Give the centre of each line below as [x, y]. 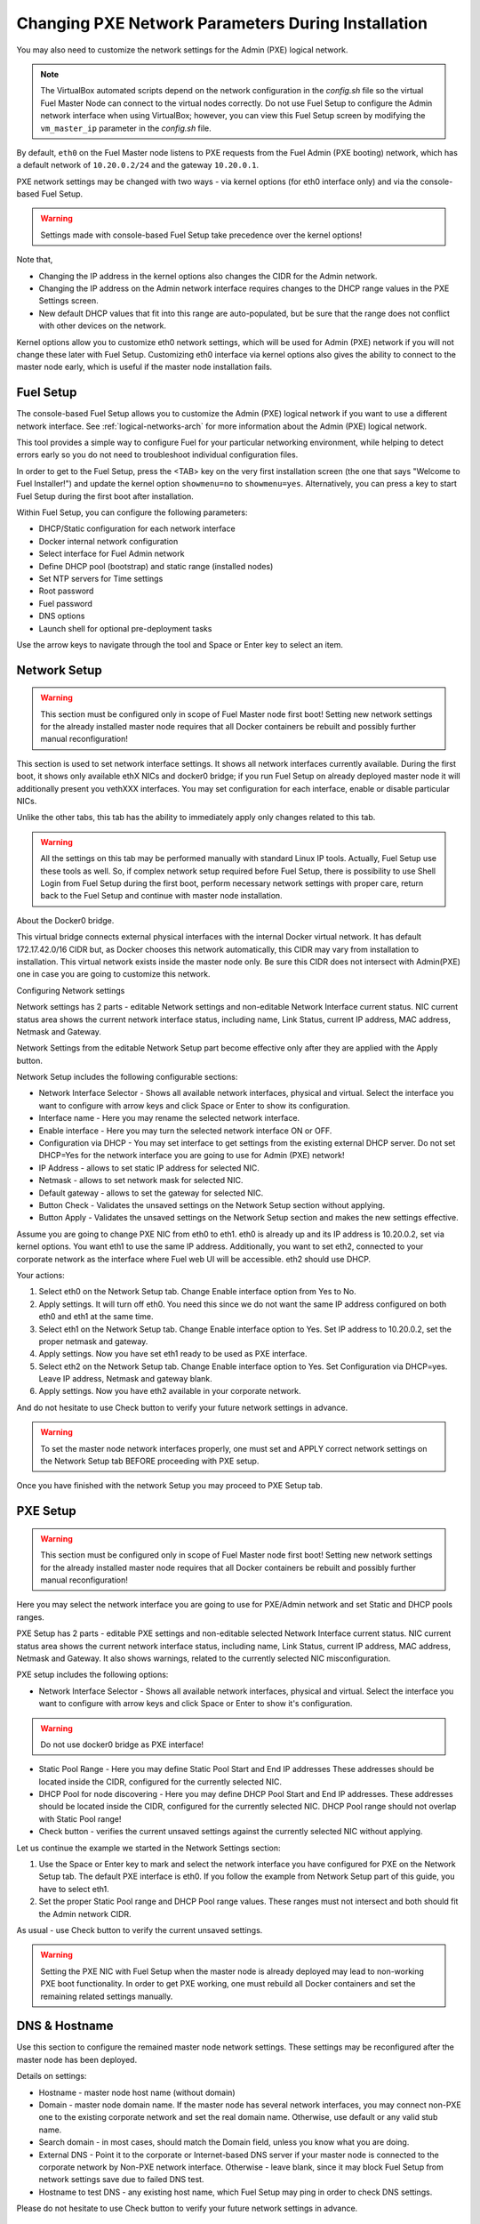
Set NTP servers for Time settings [101, 578]
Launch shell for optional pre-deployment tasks [125, 628]
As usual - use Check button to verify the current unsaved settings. [140, 1930]
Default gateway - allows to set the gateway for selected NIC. [151, 1193]
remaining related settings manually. [107, 1996]
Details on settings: [52, 2076]
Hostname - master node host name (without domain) [137, 2092]
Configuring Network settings [71, 990]
